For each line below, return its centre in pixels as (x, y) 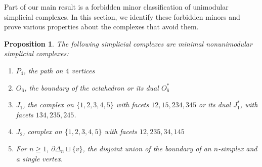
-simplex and (238, 148)
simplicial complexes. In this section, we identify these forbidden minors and (122, 16)
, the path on (43, 70)
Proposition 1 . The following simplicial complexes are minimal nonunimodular (128, 43)
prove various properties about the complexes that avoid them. (101, 27)
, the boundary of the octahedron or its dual (92, 87)
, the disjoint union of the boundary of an (147, 148)
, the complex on (48, 105)
